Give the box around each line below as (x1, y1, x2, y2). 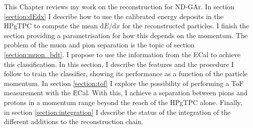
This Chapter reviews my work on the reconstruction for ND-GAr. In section (4, 1, 234, 11)
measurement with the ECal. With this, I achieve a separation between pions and (4, 87, 248, 98)
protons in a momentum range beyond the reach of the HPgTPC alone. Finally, (4, 97, 242, 107)
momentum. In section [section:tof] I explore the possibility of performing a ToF (4, 78, 244, 88)
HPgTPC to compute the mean (4, 21, 98, 31)
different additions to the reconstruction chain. (4, 116, 144, 127)
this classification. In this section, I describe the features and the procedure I (4, 59, 234, 69)
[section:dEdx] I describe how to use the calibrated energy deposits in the (4, 11, 224, 21)
